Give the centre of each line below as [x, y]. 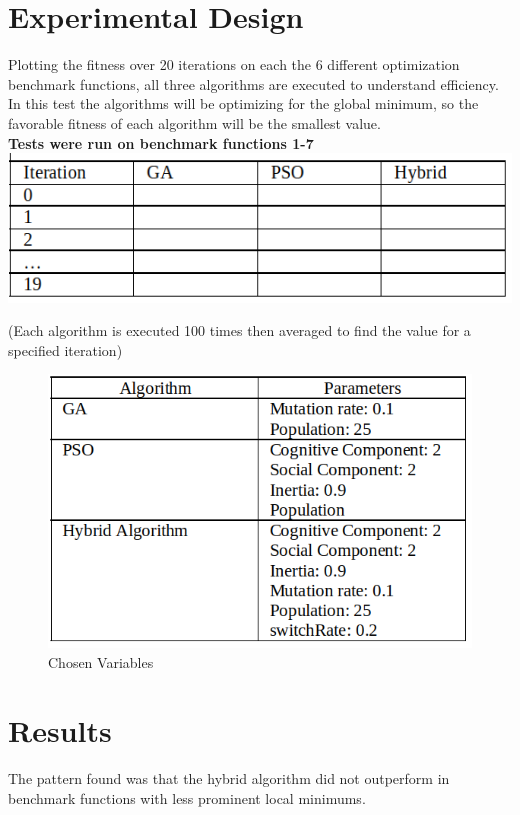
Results [60, 730]
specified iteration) [65, 349]
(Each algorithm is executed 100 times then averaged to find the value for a [239, 330]
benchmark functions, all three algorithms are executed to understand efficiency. [253, 83]
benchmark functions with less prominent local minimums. [187, 797]
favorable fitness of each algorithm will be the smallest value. [194, 122]
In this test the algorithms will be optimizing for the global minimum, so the [243, 103]
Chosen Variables [101, 661]
